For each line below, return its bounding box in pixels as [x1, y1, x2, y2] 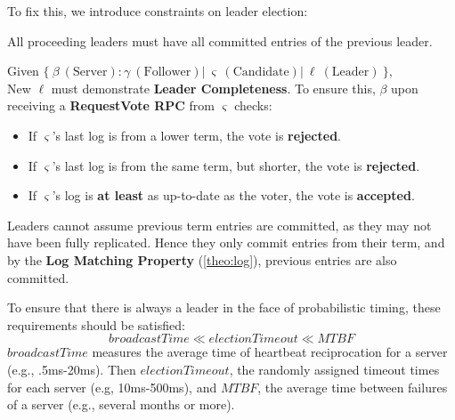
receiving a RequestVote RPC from [7, 96, 215, 115]
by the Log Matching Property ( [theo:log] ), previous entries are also [7, 250, 397, 269]
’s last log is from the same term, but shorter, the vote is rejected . [52, 156, 420, 174]
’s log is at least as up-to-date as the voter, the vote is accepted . [52, 186, 415, 205]
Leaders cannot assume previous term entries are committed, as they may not [7, 215, 432, 234]
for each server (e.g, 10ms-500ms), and [7, 377, 217, 396]
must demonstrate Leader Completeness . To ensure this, [51, 78, 376, 97]
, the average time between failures [257, 377, 448, 396]
